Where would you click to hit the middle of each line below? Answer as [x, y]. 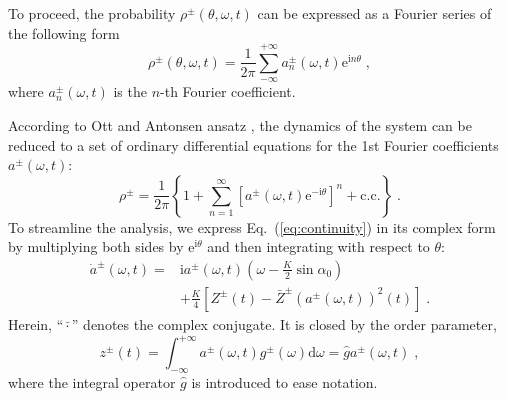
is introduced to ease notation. [284, 381]
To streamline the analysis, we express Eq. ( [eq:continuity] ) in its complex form [252, 226]
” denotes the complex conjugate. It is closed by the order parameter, [284, 324]
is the [130, 91]
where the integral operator [92, 381]
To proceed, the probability [92, 13]
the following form [64, 32]
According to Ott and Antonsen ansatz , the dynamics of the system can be [240, 124]
